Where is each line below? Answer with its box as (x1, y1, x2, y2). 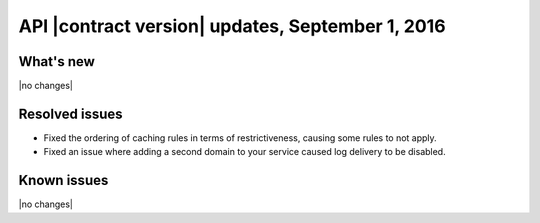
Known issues (18, 172, 109, 189)
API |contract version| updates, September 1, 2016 (18, 15, 446, 37)
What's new (18, 53, 95, 70)
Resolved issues (18, 105, 124, 122)
